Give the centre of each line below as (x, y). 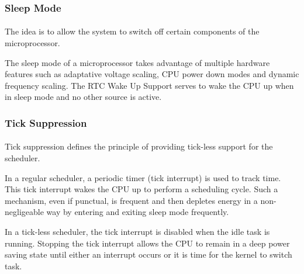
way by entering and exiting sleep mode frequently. (138, 212)
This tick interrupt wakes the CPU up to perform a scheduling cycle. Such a (141, 189)
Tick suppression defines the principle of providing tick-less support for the (139, 146)
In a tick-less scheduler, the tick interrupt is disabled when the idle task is (137, 231)
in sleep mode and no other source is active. (83, 97)
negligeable (24, 212)
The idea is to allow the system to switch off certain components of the (132, 31)
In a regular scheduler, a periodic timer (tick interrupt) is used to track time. (143, 177)
